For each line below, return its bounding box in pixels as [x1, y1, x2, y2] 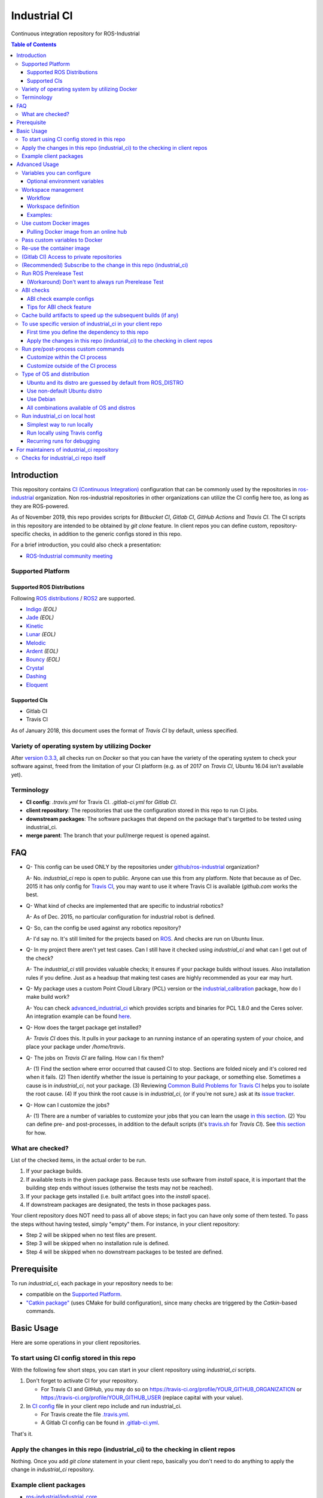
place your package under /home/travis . [26, 1043, 126, 1050]
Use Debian [27, 395, 56, 403]
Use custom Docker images [22, 219, 90, 227]
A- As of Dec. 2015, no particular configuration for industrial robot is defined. [26, 913, 215, 920]
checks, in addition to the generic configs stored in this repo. [32, 530, 182, 537]
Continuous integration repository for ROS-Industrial [11, 30, 140, 37]
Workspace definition [27, 203, 80, 210]
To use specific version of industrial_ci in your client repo [22, 320, 163, 327]
